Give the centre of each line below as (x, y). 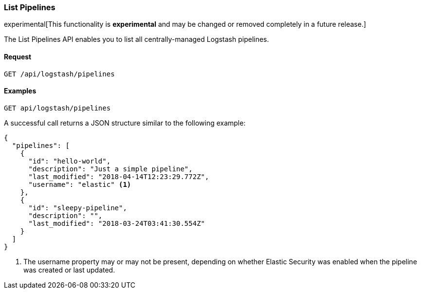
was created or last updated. (69, 270)
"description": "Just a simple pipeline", (110, 169)
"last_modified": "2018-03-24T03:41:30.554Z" (117, 223)
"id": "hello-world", (70, 161)
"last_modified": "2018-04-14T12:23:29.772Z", (119, 176)
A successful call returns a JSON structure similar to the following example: (125, 123)
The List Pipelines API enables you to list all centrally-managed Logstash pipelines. (137, 39)
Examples (20, 91)
